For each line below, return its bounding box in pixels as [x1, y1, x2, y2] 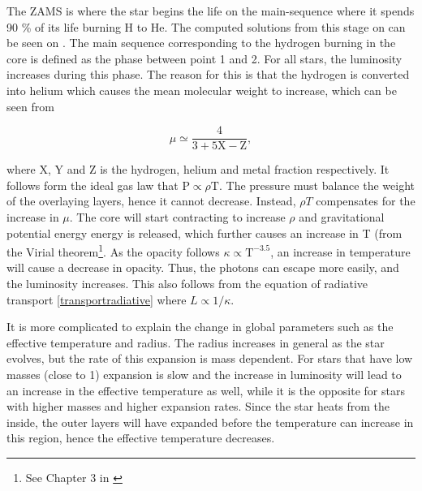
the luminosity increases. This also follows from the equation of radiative [6, 275, 368, 292]
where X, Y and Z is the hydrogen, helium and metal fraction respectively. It [6, 161, 390, 178]
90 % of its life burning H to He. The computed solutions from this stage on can [6, 18, 406, 35]
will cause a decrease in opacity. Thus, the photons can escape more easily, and [6, 259, 399, 276]
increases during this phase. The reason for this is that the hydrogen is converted [6, 66, 410, 83]
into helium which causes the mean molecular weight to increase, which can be [6, 81, 397, 98]
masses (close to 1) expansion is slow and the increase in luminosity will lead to [6, 366, 402, 382]
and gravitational [299, 209, 385, 225]
